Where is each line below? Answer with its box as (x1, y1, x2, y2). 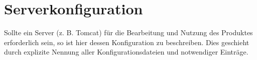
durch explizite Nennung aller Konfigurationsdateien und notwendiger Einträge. (4, 47, 248, 57)
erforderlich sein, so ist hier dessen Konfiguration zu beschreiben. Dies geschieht (4, 37, 249, 47)
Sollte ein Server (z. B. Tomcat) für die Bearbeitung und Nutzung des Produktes (4, 27, 253, 38)
